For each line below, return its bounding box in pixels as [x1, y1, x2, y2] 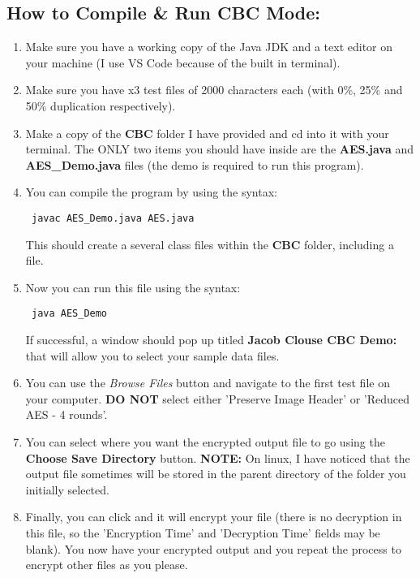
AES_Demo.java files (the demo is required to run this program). [25, 156, 364, 173]
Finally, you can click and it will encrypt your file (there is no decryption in [25, 508, 402, 525]
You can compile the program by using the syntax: [25, 183, 277, 201]
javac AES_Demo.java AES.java [31, 212, 195, 224]
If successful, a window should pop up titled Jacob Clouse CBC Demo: [25, 331, 397, 348]
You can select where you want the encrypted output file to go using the [25, 433, 385, 451]
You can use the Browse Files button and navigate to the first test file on [25, 374, 390, 391]
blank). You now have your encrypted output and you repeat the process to [25, 540, 401, 557]
